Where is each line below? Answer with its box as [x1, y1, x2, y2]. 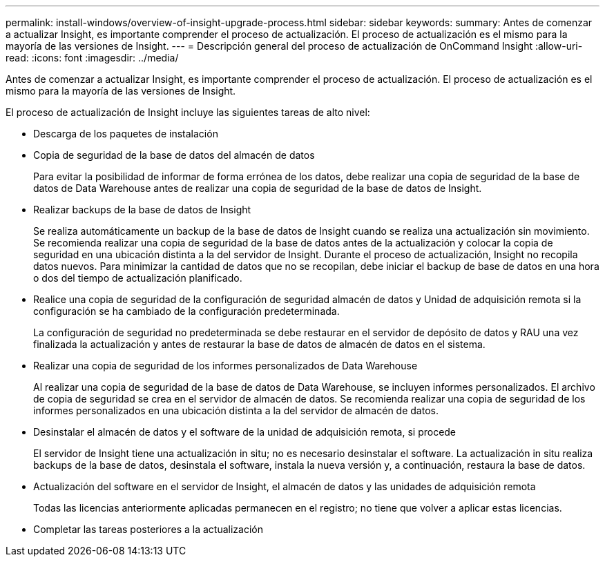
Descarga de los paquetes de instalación [33, 128, 218, 139]
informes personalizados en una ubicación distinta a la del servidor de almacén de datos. [33, 405, 439, 416]
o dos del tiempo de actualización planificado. [33, 272, 242, 284]
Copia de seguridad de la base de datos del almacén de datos [33, 149, 315, 161]
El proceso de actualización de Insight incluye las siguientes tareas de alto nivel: [6, 106, 370, 118]
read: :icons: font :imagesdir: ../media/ [6, 52, 179, 64]
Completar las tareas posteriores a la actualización [33, 523, 264, 535]
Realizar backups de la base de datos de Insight [33, 204, 251, 215]
